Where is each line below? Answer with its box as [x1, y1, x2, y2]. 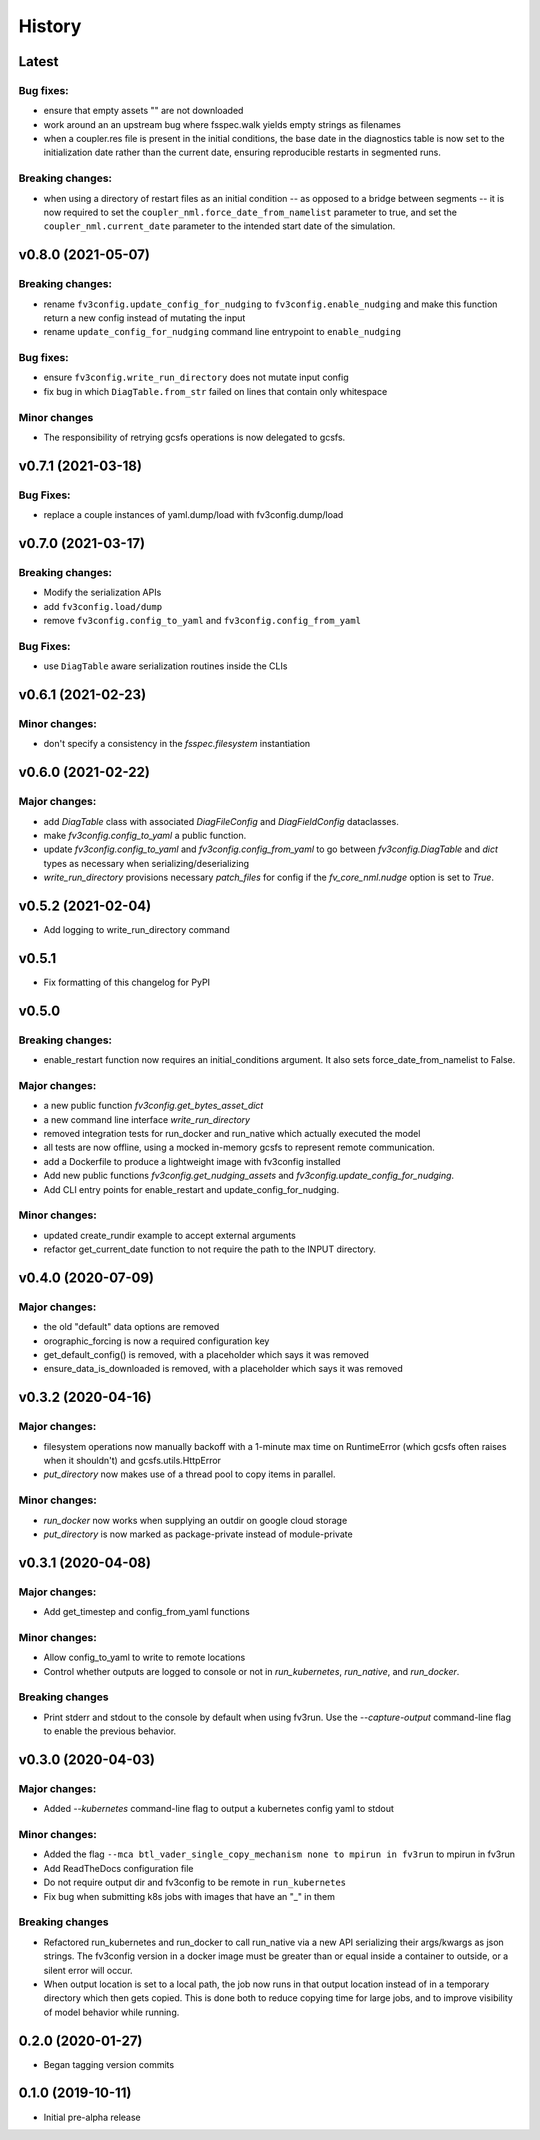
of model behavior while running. [43, 2006, 180, 2018]
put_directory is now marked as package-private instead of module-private [43, 1528, 354, 1540]
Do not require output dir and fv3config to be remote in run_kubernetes [43, 1876, 347, 1889]
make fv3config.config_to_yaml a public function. [43, 829, 247, 841]
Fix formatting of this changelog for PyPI [43, 976, 210, 988]
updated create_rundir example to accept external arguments [43, 1229, 297, 1241]
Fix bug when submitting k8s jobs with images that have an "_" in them [43, 1890, 335, 1902]
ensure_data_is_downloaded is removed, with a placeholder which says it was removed [43, 1363, 404, 1375]
